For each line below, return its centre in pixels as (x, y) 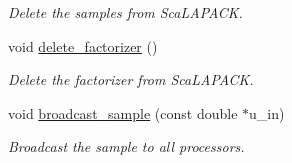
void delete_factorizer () (83, 45)
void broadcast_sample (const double (123, 112)
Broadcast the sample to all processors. (126, 146)
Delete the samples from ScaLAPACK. (125, 12)
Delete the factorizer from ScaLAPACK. (131, 79)
